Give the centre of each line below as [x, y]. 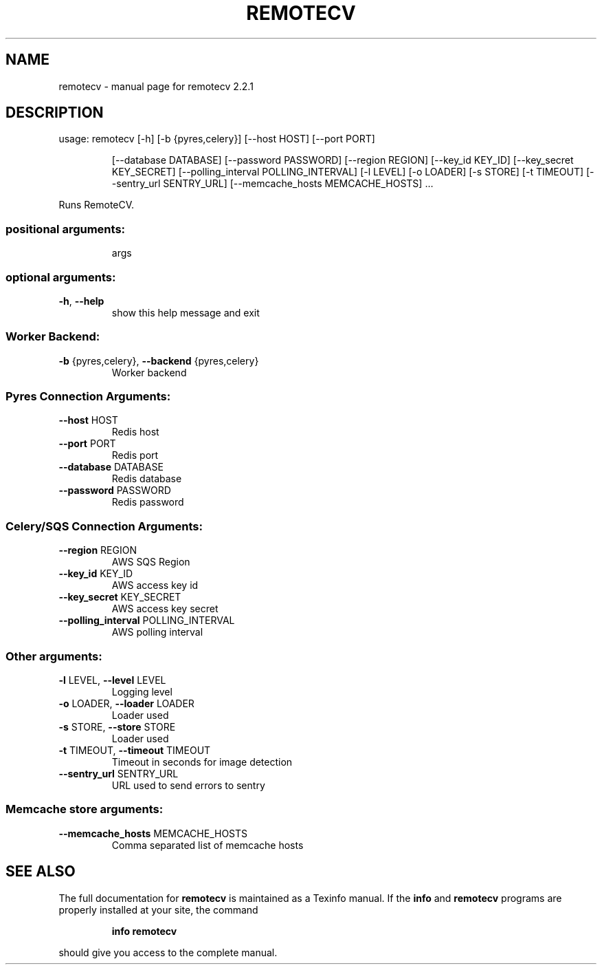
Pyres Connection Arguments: [88, 397]
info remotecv [144, 931]
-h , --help [81, 301]
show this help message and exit [186, 312]
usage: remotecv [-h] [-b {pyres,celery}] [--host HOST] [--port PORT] [217, 139]
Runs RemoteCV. [97, 205]
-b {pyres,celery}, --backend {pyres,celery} [159, 360]
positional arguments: [66, 229]
